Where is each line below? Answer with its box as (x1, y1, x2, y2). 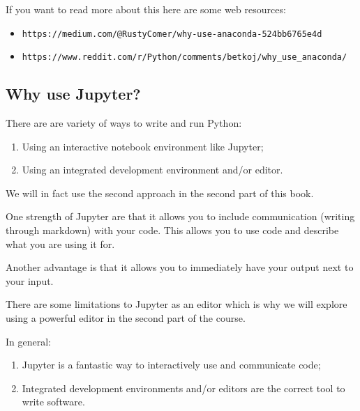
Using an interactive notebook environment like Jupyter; (22, 139, 264, 153)
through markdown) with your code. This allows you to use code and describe (6, 223, 339, 238)
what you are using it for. (6, 236, 115, 251)
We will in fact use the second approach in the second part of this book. (6, 185, 314, 200)
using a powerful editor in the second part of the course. (6, 311, 246, 325)
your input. (6, 273, 54, 288)
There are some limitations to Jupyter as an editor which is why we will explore (6, 297, 347, 311)
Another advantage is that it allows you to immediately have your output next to (6, 260, 354, 274)
